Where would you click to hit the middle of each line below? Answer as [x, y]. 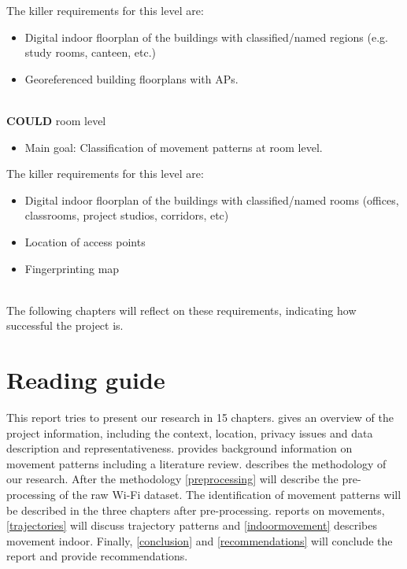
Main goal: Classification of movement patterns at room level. [174, 147]
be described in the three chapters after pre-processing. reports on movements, [196, 510]
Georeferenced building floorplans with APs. [131, 78]
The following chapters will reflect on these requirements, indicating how [181, 310]
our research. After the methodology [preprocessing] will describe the [172, 479]
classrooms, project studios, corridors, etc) [127, 215]
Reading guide [86, 380]
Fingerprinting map [72, 268]
